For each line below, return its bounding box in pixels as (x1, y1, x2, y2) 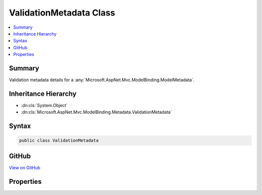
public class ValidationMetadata (19, 138, 99, 143)
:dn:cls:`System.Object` (21, 102, 68, 108)
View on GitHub (9, 164, 41, 170)
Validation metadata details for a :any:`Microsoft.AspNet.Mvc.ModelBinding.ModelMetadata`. (9, 77, 195, 83)
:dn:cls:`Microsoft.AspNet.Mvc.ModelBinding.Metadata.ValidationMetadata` (21, 109, 172, 115)
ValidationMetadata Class (9, 7, 115, 18)
